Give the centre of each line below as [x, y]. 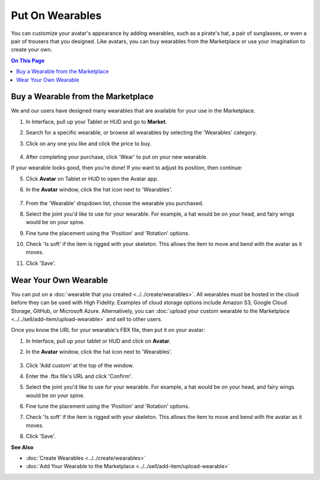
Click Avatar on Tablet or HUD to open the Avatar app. [92, 178]
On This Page [28, 60]
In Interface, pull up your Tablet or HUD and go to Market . [96, 121]
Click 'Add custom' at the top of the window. [80, 365]
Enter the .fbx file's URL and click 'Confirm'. [79, 376]
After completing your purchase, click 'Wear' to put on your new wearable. [117, 156]
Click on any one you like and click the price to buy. [89, 143]
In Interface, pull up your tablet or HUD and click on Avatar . [98, 341]
